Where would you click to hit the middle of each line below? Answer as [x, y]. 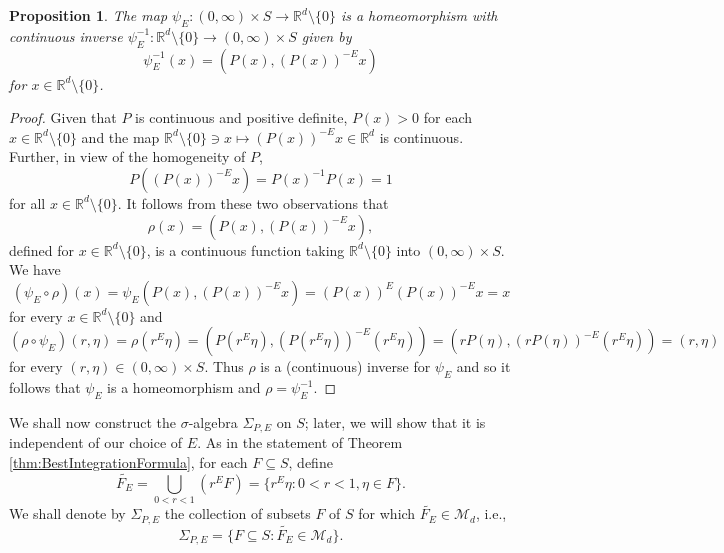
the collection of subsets [237, 513]
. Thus [224, 366]
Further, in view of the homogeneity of [127, 156]
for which [387, 513]
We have [35, 269]
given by [326, 35]
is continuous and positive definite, [241, 117]
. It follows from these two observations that [253, 202]
